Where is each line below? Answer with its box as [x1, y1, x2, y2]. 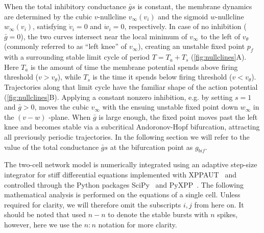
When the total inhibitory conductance [4, 1, 126, 11]
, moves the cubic [34, 101, 89, 112]
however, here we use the [4, 219, 82, 229]
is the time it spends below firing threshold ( [92, 71, 232, 82]
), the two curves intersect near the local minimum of [20, 31, 187, 41]
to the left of [201, 31, 241, 41]
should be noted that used [4, 209, 86, 220]
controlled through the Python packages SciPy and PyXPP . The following [4, 179, 244, 190]
